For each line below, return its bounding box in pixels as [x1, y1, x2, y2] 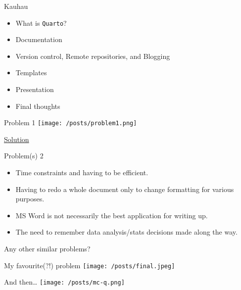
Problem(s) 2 [4, 150, 44, 161]
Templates [15, 67, 47, 78]
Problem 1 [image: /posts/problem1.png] [4, 117, 137, 128]
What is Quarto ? [15, 17, 67, 28]
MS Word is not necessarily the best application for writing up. [15, 210, 208, 220]
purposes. [15, 193, 45, 204]
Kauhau [4, 1, 28, 11]
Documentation [15, 34, 62, 45]
